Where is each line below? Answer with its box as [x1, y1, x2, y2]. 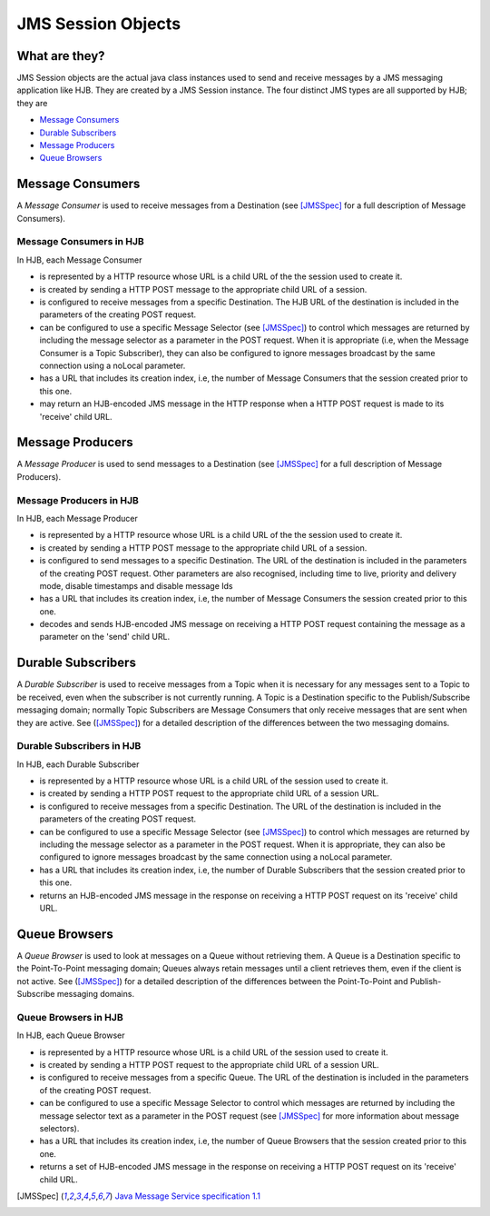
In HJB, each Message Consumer [16, 254, 142, 265]
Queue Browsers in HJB [16, 1011, 123, 1023]
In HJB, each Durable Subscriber [16, 759, 140, 770]
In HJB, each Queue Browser [16, 1030, 126, 1041]
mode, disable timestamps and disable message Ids [39, 580, 233, 591]
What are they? [16, 48, 105, 64]
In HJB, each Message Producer [16, 513, 138, 523]
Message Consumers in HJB [16, 235, 144, 248]
